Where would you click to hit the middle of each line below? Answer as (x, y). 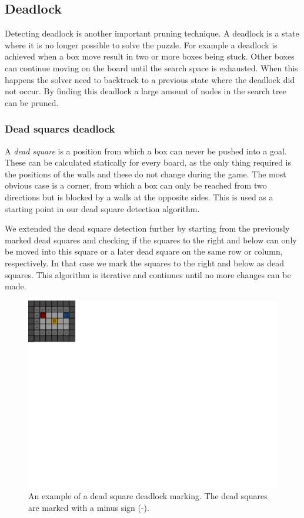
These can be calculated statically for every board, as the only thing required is (148, 162)
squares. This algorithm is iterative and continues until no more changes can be (148, 274)
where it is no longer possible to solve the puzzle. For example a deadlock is (141, 44)
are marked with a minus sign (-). (89, 507)
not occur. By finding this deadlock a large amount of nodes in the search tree (146, 91)
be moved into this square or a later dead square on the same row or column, (144, 251)
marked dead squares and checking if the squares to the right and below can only (151, 240)
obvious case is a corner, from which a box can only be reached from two (136, 185)
